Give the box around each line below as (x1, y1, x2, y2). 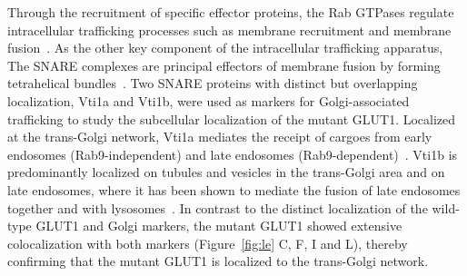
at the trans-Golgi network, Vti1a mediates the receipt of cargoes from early (7, 127, 432, 146)
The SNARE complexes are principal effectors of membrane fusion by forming (7, 55, 441, 74)
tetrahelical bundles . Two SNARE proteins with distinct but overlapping (7, 74, 418, 93)
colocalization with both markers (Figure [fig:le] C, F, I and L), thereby (7, 233, 408, 252)
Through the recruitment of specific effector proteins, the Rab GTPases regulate (7, 3, 454, 21)
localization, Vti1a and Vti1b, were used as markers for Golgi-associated (7, 91, 410, 110)
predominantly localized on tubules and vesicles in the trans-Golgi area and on (7, 163, 445, 182)
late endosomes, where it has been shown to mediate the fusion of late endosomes (7, 180, 461, 199)
